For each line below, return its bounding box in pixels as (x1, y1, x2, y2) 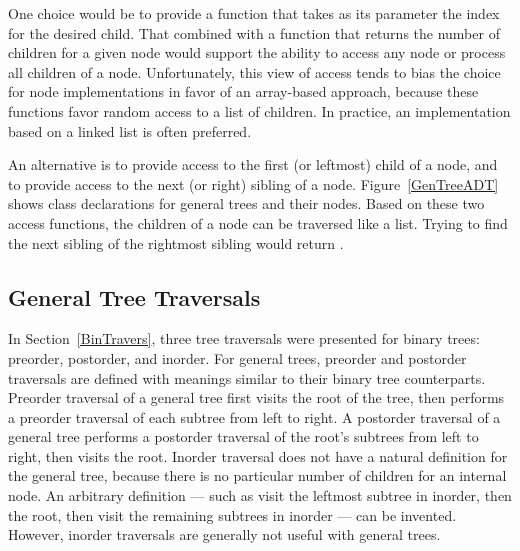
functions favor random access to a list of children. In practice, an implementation (8, 100, 511, 121)
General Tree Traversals (8, 281, 261, 312)
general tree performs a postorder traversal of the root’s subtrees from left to (8, 426, 479, 447)
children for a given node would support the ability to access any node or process (8, 42, 506, 63)
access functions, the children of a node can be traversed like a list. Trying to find (8, 212, 508, 233)
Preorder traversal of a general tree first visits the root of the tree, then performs (8, 387, 505, 408)
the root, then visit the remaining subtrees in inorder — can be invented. (8, 504, 457, 525)
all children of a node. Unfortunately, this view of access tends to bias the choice (8, 61, 501, 82)
